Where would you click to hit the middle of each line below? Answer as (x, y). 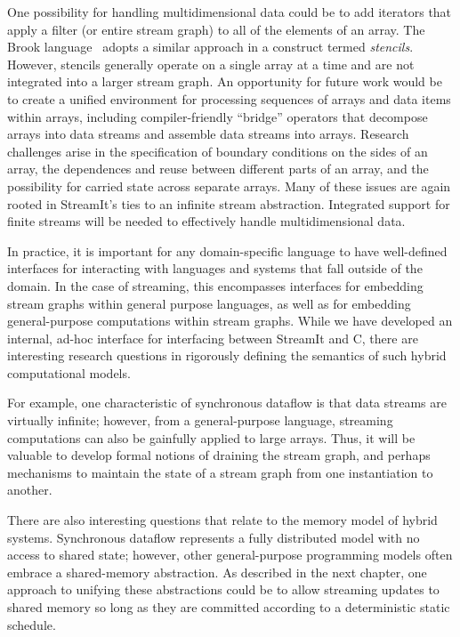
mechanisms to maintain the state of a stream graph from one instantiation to (220, 472)
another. (30, 490)
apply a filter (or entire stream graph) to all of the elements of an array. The (216, 29)
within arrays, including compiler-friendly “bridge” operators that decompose (218, 116)
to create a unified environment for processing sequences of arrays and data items (229, 98)
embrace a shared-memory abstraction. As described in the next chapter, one (217, 572)
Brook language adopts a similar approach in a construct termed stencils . (210, 47)
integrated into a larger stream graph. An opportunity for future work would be (225, 81)
